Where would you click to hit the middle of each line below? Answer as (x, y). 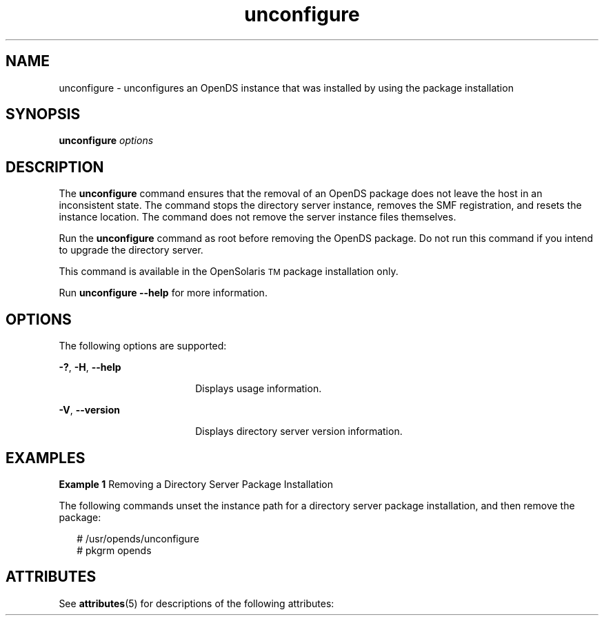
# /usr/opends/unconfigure (138, 538)
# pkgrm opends (114, 550)
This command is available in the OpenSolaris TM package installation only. (229, 272)
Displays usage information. (259, 389)
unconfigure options (106, 141)
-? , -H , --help (90, 367)
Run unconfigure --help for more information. (163, 293)
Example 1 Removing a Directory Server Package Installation (196, 484)
